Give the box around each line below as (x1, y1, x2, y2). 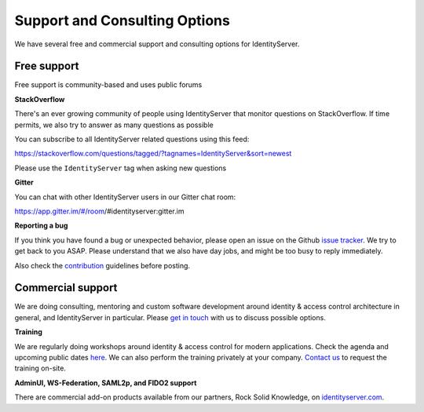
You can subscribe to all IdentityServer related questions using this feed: (14, 134, 250, 144)
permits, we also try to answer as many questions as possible (14, 120, 214, 129)
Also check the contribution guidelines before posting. (14, 261, 191, 270)
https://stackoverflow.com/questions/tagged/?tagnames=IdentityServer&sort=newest (14, 149, 292, 159)
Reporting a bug (14, 221, 68, 231)
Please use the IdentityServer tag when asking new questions (14, 163, 227, 173)
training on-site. (14, 363, 67, 373)
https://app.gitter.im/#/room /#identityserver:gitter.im (14, 206, 185, 216)
